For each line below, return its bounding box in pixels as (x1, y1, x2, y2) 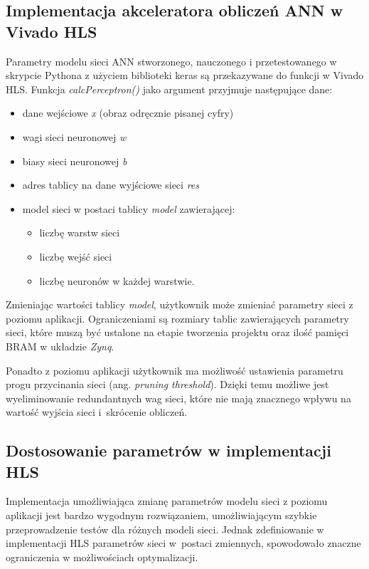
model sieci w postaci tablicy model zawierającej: (22, 201, 235, 216)
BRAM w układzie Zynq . (6, 338, 114, 353)
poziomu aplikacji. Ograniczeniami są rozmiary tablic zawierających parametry (6, 310, 349, 325)
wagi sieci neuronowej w (22, 129, 127, 144)
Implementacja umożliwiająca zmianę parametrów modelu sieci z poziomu (6, 494, 328, 508)
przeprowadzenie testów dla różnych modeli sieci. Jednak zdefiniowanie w (6, 521, 324, 536)
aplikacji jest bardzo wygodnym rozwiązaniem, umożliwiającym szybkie (6, 508, 317, 523)
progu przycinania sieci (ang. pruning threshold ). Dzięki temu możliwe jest (6, 377, 329, 392)
